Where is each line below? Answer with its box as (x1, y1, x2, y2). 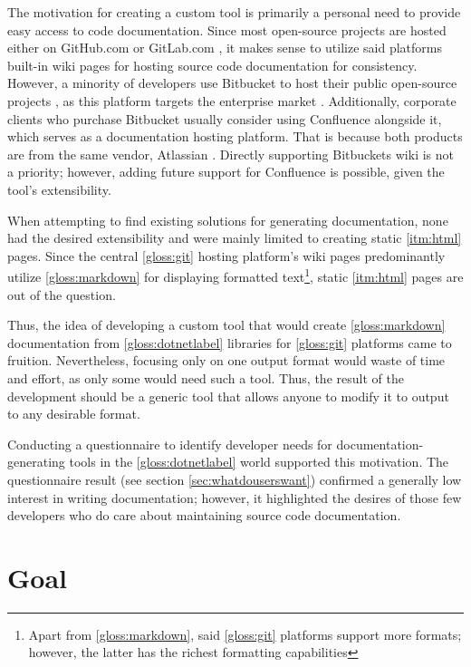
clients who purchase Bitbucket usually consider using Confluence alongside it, (7, 109, 442, 128)
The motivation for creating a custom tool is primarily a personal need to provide (7, 3, 461, 21)
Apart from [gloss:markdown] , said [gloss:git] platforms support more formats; (28, 624, 462, 643)
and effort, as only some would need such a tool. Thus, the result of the (7, 368, 404, 387)
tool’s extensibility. (7, 179, 111, 198)
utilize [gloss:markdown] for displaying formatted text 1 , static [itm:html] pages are (7, 265, 464, 285)
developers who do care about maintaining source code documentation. (7, 506, 401, 525)
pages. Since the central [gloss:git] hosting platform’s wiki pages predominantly (7, 246, 446, 265)
